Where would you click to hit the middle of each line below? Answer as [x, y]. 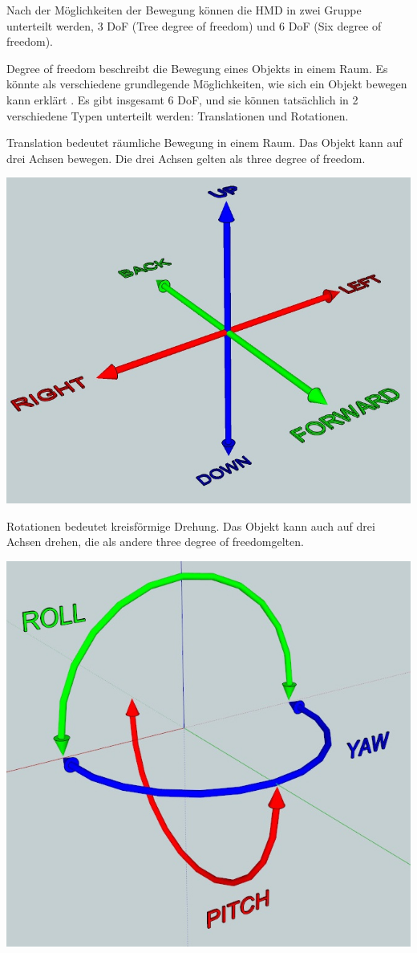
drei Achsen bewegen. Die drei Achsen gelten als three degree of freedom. [186, 158]
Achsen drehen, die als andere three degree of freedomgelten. [155, 542]
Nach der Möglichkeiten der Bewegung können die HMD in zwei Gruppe [184, 10]
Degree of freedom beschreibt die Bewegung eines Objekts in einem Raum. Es [197, 68]
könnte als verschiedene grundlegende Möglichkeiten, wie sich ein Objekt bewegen [207, 84]
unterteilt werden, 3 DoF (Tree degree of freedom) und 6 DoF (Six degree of [194, 25]
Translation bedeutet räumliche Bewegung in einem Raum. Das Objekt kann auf [204, 143]
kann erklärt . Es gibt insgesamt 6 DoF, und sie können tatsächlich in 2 [182, 99]
